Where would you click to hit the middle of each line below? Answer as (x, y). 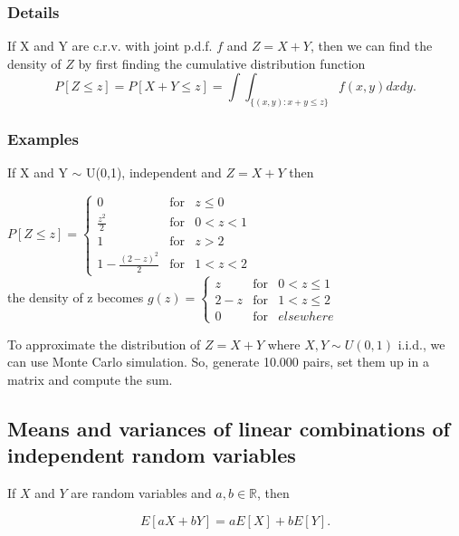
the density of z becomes (76, 297)
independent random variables (152, 455)
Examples (43, 139)
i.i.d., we (421, 344)
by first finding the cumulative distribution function (222, 63)
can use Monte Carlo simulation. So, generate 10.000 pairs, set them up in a (218, 362)
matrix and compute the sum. (90, 380)
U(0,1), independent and (154, 172)
